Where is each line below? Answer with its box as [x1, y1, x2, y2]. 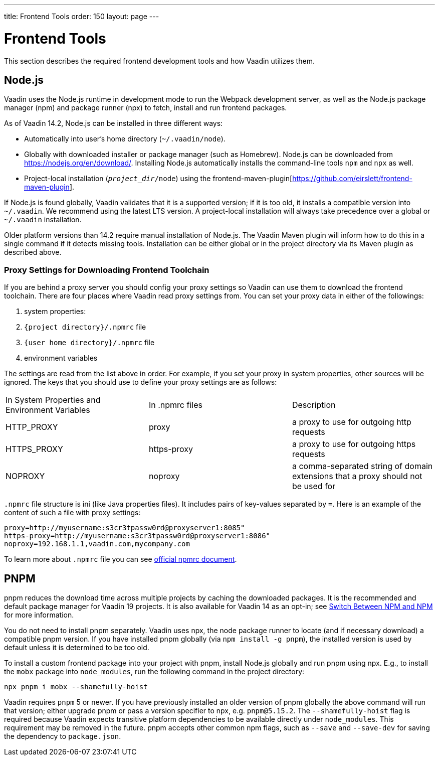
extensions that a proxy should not [292, 471, 422, 482]
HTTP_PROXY [6, 422, 58, 432]
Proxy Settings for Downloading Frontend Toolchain [4, 264, 209, 275]
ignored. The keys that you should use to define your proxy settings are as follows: [4, 378, 277, 387]
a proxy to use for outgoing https [292, 439, 416, 449]
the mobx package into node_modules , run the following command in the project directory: [4, 667, 305, 676]
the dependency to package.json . [4, 731, 121, 740]
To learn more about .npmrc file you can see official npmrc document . [4, 555, 237, 564]
